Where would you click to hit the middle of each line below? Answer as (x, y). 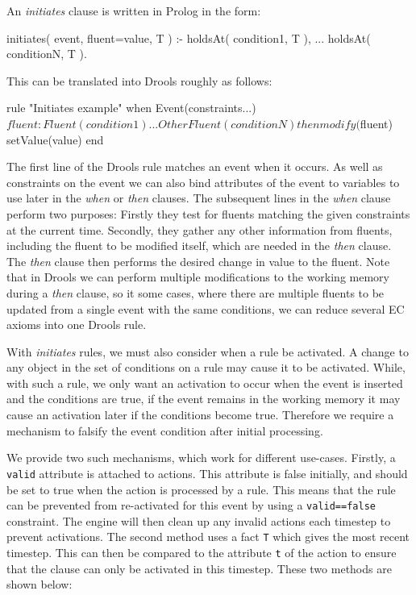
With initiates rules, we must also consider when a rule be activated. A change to (208, 351)
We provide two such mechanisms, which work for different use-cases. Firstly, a (201, 458)
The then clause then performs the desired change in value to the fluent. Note (198, 261)
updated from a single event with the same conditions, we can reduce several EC (206, 308)
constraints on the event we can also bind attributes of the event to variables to (203, 182)
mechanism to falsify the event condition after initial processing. (165, 430)
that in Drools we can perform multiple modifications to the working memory (198, 277)
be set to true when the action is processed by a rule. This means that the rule (201, 489)
